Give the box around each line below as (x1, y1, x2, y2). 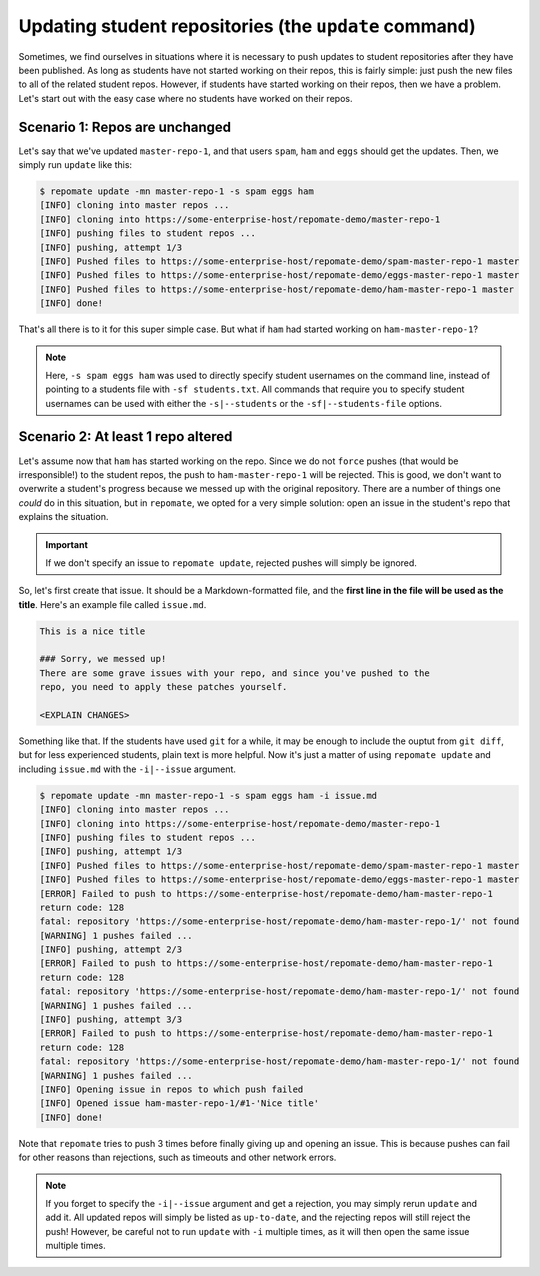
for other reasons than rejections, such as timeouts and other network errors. (18, 1151, 337, 1164)
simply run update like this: (18, 159, 133, 171)
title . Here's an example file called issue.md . (18, 598, 207, 610)
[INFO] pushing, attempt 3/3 (39, 1014, 183, 1025)
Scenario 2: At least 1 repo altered (18, 428, 233, 445)
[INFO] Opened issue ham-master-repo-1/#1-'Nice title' (39, 1098, 320, 1109)
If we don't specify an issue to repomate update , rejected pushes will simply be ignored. (45, 556, 417, 569)
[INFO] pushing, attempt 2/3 (39, 944, 183, 955)
